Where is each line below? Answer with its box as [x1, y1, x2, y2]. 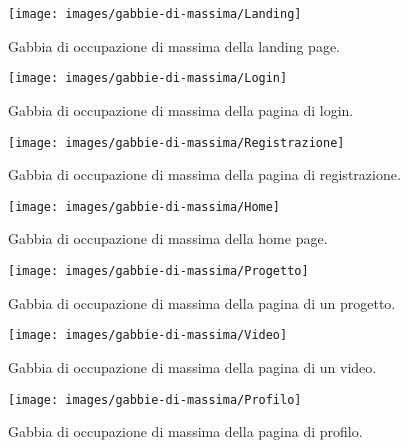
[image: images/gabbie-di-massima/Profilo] [8, 392, 302, 407]
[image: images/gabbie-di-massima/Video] [8, 328, 288, 343]
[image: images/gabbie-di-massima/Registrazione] [8, 135, 345, 150]
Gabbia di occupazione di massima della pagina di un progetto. [8, 292, 396, 313]
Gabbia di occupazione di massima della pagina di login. [8, 99, 354, 120]
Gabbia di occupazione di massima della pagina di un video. [8, 356, 377, 377]
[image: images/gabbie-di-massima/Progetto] [8, 264, 309, 278]
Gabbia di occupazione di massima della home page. [8, 228, 328, 249]
